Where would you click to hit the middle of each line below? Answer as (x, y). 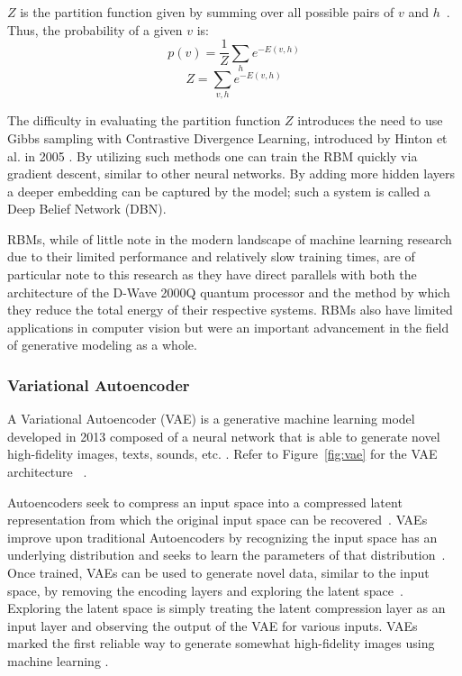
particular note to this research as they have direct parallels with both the (212, 274)
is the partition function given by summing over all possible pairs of (207, 12)
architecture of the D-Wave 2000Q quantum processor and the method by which (229, 292)
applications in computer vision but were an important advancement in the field (228, 327)
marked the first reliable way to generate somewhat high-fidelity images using (221, 643)
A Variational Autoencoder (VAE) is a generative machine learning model (211, 419)
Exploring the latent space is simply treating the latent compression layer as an (226, 608)
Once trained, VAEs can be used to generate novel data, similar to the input (218, 573)
